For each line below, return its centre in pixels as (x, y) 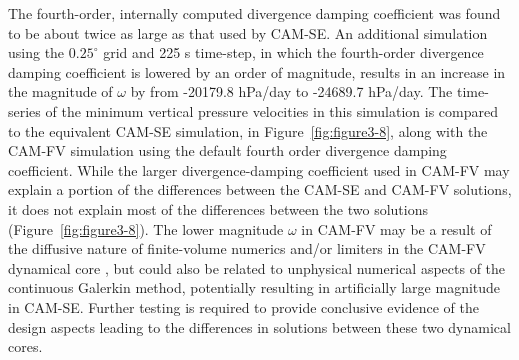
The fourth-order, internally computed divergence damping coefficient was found (254, 13)
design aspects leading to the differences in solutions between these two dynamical (259, 326)
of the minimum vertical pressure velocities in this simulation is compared (271, 110)
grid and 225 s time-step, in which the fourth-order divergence (293, 52)
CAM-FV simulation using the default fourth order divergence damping (227, 150)
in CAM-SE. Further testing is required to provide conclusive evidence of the (244, 306)
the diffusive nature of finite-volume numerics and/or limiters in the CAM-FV (247, 248)
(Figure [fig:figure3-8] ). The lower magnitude (146, 228)
